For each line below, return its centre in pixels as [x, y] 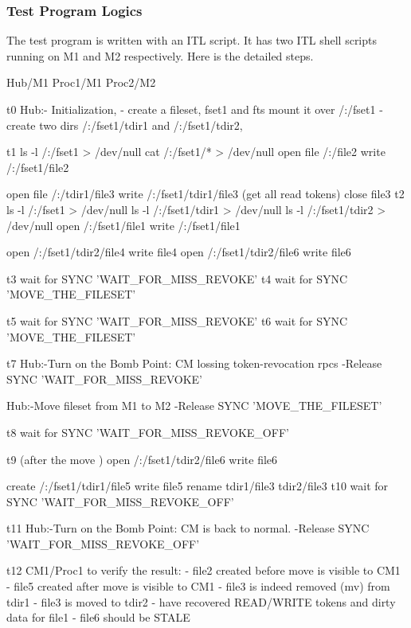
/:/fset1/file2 [38, 167]
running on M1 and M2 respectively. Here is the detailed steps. [160, 55]
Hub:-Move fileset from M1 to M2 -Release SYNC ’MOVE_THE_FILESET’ [194, 406]
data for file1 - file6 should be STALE [98, 617]
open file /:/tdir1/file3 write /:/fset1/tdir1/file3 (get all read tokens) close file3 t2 [205, 194]
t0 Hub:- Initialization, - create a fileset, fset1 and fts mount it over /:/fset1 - [195, 109]
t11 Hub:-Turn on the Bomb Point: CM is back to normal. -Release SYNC [188, 528]
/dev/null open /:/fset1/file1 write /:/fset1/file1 [123, 225]
